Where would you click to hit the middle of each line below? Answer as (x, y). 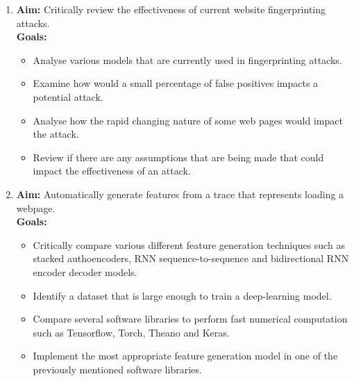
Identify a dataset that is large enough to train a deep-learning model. (182, 295)
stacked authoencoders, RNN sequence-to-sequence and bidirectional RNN (191, 258)
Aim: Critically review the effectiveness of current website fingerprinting (171, 9)
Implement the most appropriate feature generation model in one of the (185, 356)
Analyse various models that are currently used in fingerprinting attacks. (187, 59)
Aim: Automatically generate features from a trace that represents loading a (180, 194)
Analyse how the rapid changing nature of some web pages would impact (188, 120)
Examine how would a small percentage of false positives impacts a (176, 83)
